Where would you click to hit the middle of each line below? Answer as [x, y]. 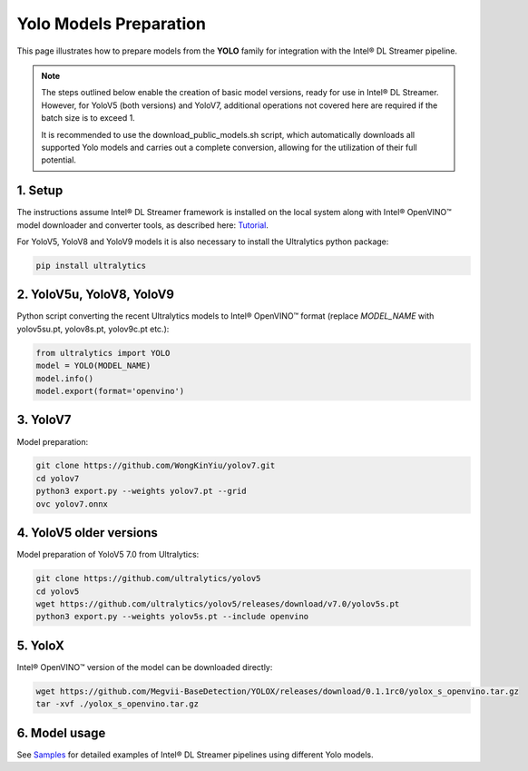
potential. [59, 160]
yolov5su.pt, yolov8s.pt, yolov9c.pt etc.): [93, 329]
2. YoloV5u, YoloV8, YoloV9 [95, 295]
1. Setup [40, 191]
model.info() [65, 378]
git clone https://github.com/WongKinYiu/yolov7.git [156, 466]
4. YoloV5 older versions [88, 533]
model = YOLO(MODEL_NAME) [93, 366]
